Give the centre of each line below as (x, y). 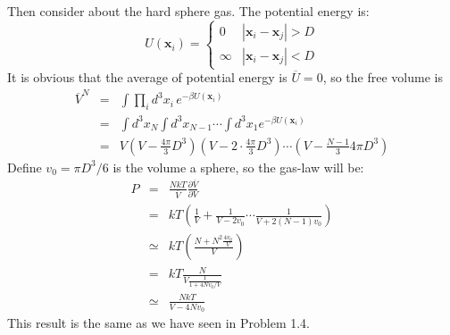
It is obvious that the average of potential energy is (147, 77)
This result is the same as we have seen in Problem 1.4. (158, 323)
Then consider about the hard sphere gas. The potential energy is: (188, 11)
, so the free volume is (383, 77)
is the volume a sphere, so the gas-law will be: (238, 167)
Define (25, 167)
